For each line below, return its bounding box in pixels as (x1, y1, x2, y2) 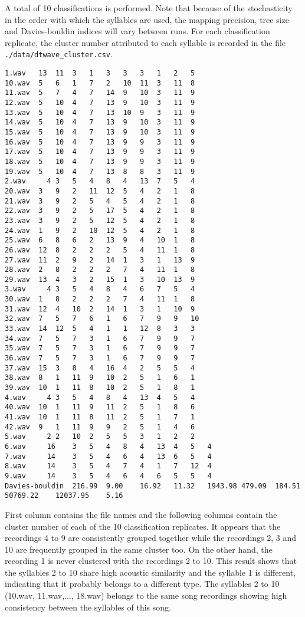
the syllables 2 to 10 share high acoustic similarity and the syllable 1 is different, (5, 566, 296, 578)
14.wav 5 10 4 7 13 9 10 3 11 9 (5, 118, 195, 127)
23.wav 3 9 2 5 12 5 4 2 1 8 (5, 216, 195, 225)
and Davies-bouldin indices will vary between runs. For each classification (5, 25, 270, 37)
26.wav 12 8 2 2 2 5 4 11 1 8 (5, 245, 195, 254)
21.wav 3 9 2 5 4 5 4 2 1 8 (5, 196, 195, 205)
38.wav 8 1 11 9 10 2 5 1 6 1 (5, 373, 195, 382)
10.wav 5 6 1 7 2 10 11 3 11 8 (5, 78, 195, 87)
